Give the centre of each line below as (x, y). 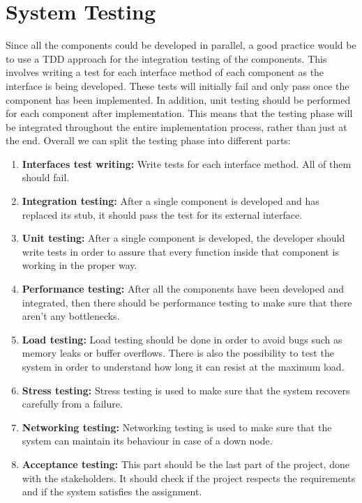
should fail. (46, 177)
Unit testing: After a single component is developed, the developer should (183, 238)
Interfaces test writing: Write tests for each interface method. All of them (187, 163)
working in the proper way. (80, 265)
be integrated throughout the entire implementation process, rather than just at (176, 126)
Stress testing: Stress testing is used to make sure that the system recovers (186, 390)
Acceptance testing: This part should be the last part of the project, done (186, 464)
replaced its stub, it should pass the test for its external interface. (162, 214)
